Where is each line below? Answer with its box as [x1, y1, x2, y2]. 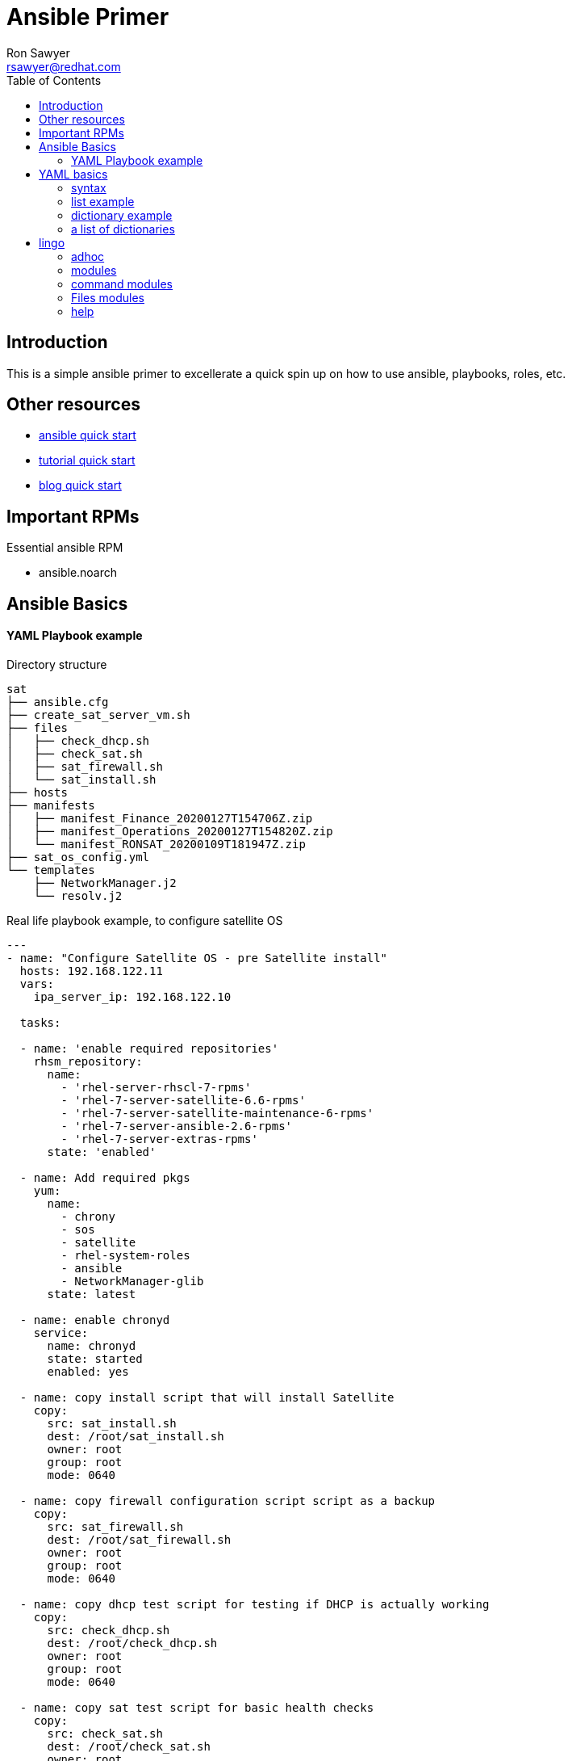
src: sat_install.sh [47, 1416, 177, 1430]
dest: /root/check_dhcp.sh [47, 1636, 218, 1650]
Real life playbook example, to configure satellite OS [6, 913, 283, 927]
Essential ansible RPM [6, 540, 123, 555]
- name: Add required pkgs [19, 1170, 190, 1184]
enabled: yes [47, 1364, 129, 1378]
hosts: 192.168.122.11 [19, 964, 163, 977]
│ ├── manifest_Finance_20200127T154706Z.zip [6, 811, 313, 825]
